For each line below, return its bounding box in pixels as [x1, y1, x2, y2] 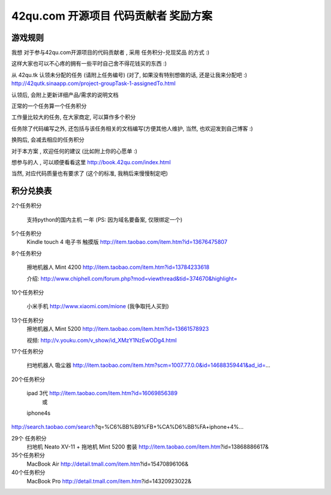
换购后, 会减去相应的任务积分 [11, 136, 85, 143]
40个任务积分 [11, 469, 45, 476]
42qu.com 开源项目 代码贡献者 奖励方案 [11, 9, 213, 23]
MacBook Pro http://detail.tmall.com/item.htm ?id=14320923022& [26, 477, 192, 485]
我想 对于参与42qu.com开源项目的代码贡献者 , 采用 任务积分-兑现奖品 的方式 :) [11, 49, 210, 56]
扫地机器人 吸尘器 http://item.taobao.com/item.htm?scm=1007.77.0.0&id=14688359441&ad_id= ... [26, 361, 271, 369]
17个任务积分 [11, 347, 44, 355]
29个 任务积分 [11, 434, 47, 442]
